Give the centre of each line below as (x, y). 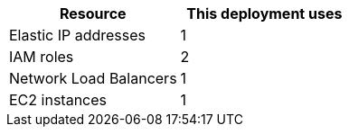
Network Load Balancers (93, 78)
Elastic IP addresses (78, 35)
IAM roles (42, 57)
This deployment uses (264, 13)
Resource (93, 13)
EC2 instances (58, 100)
